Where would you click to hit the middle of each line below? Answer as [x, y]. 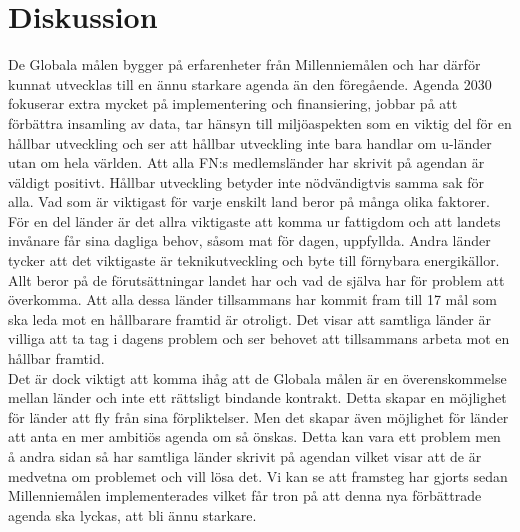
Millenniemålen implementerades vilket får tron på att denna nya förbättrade [245, 495]
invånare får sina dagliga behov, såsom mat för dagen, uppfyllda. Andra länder [249, 240]
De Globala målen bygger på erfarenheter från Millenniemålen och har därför [244, 64]
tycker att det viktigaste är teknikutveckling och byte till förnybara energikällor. [254, 260]
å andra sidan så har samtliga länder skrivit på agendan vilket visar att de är [245, 456]
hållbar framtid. [56, 358]
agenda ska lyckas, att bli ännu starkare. [132, 514]
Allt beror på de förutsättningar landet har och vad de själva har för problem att [256, 279]
